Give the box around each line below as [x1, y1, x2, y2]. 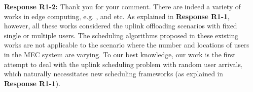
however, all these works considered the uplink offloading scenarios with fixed [4, 21, 237, 31]
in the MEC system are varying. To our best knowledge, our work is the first [4, 49, 236, 59]
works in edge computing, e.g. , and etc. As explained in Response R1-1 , [4, 11, 230, 21]
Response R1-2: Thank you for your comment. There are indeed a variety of [4, 1, 241, 11]
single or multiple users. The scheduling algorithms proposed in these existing [4, 30, 239, 40]
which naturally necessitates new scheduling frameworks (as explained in [4, 69, 223, 79]
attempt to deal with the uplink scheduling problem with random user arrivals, [4, 59, 243, 69]
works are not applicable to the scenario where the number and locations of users [4, 40, 250, 50]
